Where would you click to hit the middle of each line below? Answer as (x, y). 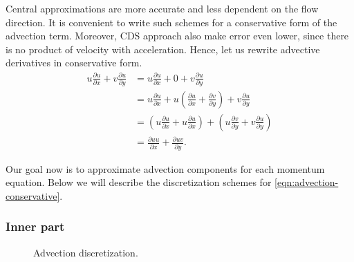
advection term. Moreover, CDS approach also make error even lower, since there (177, 36)
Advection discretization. (86, 252)
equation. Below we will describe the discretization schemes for (139, 182)
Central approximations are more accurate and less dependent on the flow (162, 8)
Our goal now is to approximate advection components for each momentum (165, 168)
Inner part (35, 226)
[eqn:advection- (307, 182)
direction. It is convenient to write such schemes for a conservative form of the (171, 22)
